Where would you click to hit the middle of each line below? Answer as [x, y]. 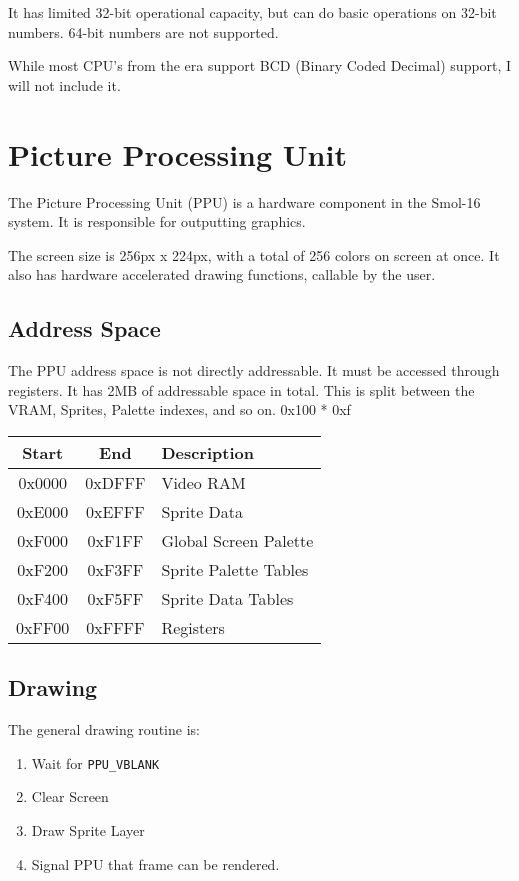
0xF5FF [115, 598]
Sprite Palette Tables [235, 569]
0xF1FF [115, 540]
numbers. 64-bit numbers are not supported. [143, 31]
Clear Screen [70, 796]
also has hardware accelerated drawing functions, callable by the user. [222, 274]
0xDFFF [115, 482]
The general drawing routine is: [104, 729]
